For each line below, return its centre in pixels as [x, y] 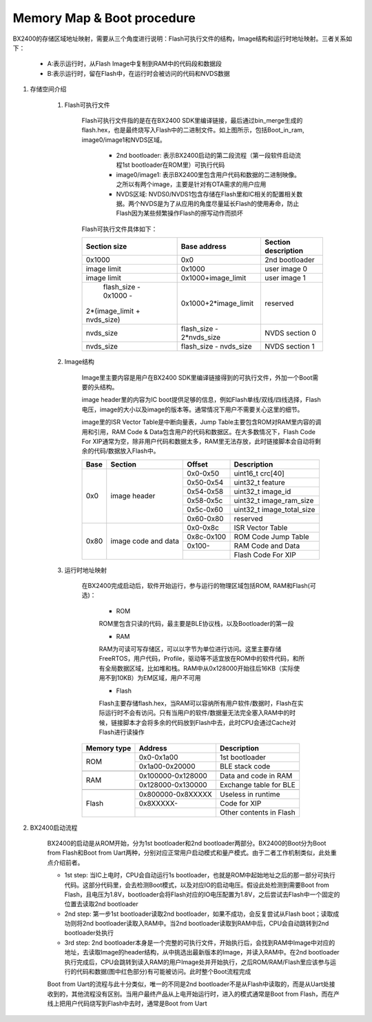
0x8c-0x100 [207, 536]
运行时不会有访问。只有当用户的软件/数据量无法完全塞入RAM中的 [197, 713]
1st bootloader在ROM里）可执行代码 [173, 165]
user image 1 [285, 278]
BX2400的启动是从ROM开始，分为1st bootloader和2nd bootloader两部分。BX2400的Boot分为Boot [187, 843]
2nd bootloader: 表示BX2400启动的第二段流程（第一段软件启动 [206, 156]
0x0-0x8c [203, 527]
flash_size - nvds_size [216, 347]
